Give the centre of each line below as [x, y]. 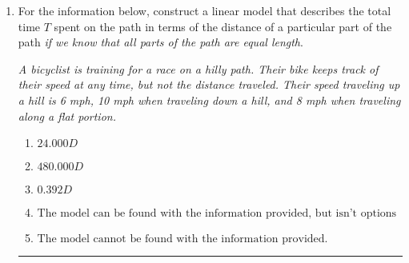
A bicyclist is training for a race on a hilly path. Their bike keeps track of [198, 68]
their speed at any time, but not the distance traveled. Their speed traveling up [209, 84]
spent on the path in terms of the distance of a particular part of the [223, 26]
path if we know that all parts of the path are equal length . [160, 42]
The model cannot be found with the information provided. [182, 239]
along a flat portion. [67, 116]
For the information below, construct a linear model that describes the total [204, 10]
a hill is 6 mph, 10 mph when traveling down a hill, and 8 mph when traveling [209, 100]
